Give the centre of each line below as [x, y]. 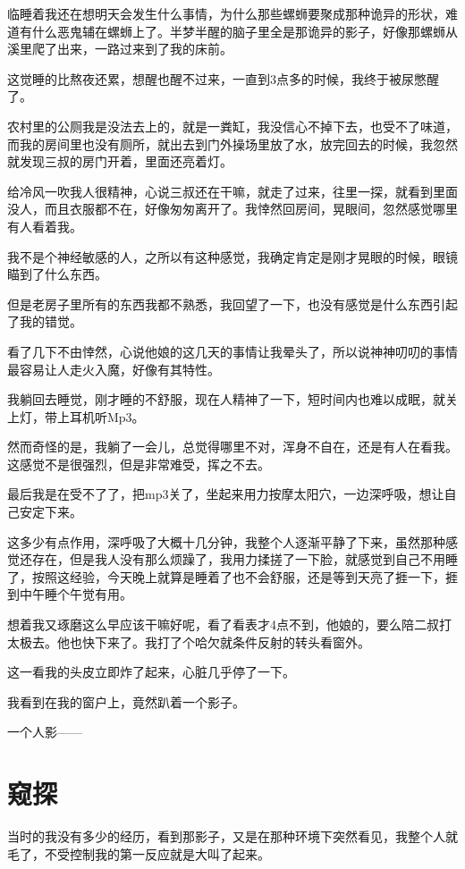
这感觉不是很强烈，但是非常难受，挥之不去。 [139, 464]
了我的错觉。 [45, 321]
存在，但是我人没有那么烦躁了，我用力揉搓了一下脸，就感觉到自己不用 [238, 559]
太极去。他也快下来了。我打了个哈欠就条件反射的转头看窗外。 [189, 641]
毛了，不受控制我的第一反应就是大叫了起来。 [139, 853]
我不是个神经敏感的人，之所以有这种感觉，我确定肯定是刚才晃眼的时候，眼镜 [232, 256]
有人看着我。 [45, 226]
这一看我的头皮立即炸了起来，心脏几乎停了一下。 [151, 672]
